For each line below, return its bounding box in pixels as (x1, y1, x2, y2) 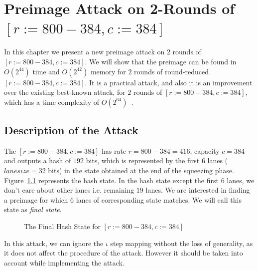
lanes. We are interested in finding (145, 185, 250, 195)
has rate (101, 145, 127, 156)
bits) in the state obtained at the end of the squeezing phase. (48, 165, 234, 176)
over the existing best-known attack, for (4, 87, 126, 97)
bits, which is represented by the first (86, 155, 200, 166)
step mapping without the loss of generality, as (110, 238, 253, 248)
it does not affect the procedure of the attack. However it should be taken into (4, 248, 243, 258)
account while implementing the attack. (4, 257, 125, 268)
